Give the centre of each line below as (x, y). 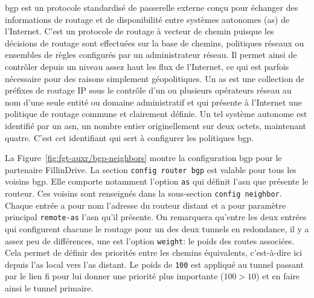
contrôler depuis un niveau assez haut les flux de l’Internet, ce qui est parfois (147, 66)
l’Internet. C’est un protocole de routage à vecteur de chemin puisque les (139, 31)
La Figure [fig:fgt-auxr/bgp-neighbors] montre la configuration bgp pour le (143, 158)
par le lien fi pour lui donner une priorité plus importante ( (114, 276)
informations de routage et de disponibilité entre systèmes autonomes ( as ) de (147, 19)
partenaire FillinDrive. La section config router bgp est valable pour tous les (151, 169)
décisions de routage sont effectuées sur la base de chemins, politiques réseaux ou (155, 43)
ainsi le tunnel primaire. (49, 288)
